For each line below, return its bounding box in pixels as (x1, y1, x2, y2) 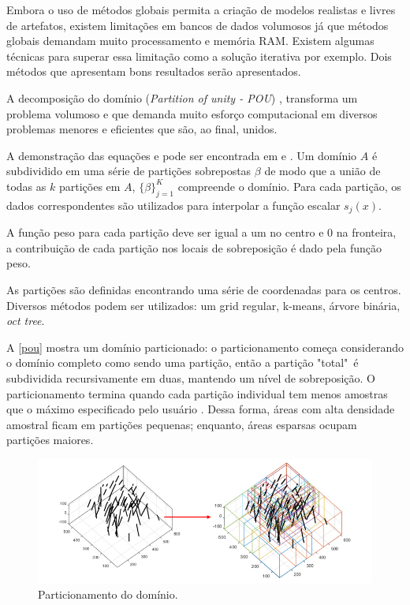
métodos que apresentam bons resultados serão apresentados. (6, 63, 301, 80)
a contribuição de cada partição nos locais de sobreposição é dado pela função (6, 239, 382, 256)
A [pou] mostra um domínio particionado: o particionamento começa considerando (6, 338, 404, 355)
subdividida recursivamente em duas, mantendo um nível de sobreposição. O (6, 369, 375, 386)
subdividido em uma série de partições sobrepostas (6, 162, 252, 179)
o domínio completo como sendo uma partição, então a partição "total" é (6, 354, 359, 371)
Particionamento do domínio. (38, 586, 178, 603)
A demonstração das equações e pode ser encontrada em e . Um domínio (6, 147, 357, 163)
